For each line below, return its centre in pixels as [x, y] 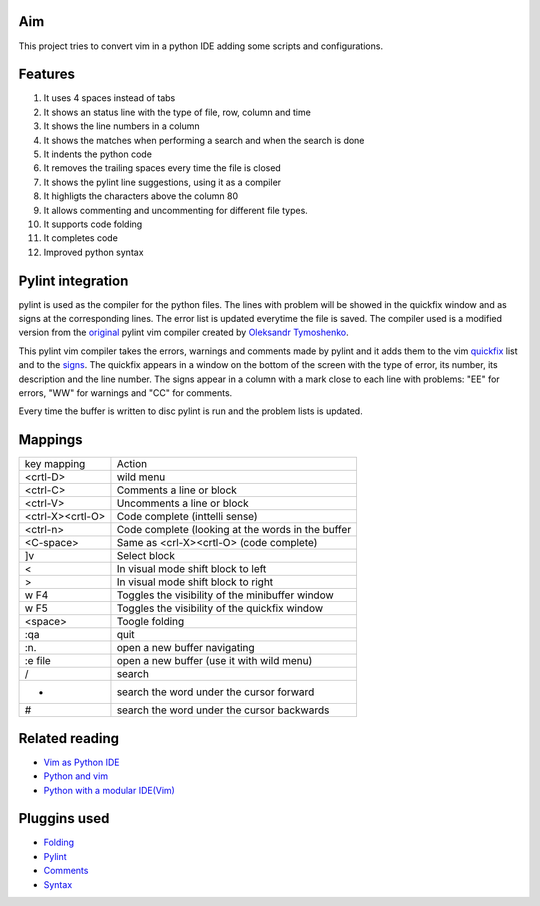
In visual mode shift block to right [195, 582]
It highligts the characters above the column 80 [141, 196]
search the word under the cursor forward [215, 692]
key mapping [55, 464]
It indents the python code [97, 154]
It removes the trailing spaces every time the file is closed [162, 168]
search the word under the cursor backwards [223, 710]
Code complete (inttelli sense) [187, 517]
